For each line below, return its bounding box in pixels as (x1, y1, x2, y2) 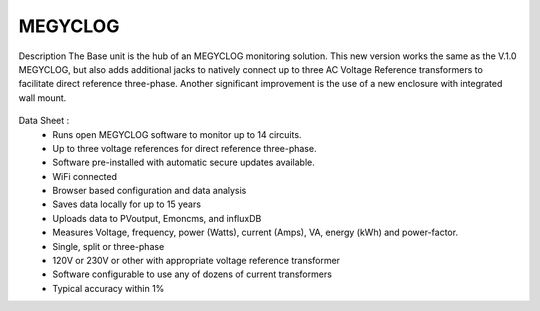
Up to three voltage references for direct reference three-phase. (52, 142, 317, 154)
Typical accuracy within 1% (52, 282, 165, 294)
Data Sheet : (18, 115, 70, 127)
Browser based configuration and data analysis (52, 185, 247, 197)
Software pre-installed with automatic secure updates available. (52, 156, 315, 169)
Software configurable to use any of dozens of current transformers (52, 268, 332, 280)
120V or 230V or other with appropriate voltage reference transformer (52, 255, 340, 267)
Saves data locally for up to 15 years (52, 198, 202, 210)
